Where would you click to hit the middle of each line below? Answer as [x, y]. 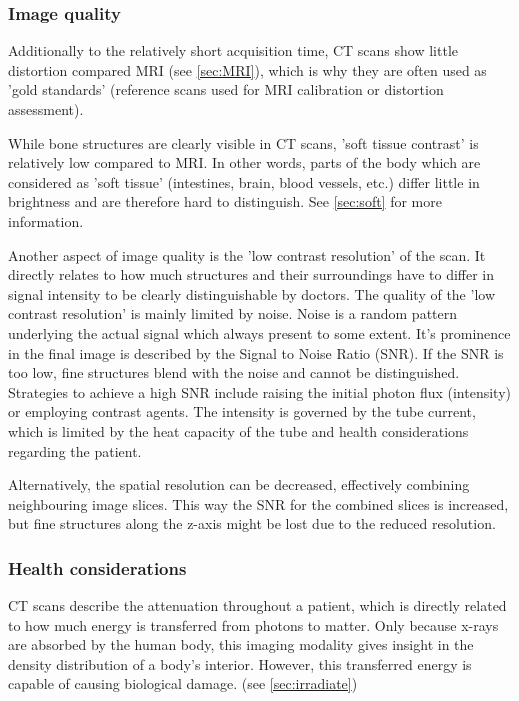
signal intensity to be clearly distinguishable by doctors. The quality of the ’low [251, 293]
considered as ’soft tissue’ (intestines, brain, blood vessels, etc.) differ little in [244, 181]
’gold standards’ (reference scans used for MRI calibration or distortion [226, 89]
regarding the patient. [75, 450]
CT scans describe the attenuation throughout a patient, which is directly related [257, 605]
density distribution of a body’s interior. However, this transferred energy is [240, 663]
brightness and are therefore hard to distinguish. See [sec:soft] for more [225, 201]
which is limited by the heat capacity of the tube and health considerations [238, 430]
